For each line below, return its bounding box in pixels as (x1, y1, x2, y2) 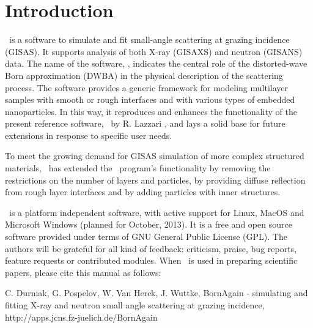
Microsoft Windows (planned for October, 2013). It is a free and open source (5, 218, 292, 231)
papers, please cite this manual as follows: (5, 266, 161, 278)
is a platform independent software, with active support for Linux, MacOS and (9, 206, 304, 218)
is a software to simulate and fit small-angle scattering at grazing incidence (9, 33, 290, 46)
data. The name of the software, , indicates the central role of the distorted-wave (5, 57, 307, 70)
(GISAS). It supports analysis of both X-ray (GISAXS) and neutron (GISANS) (5, 45, 303, 58)
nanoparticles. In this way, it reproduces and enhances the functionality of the (5, 105, 298, 117)
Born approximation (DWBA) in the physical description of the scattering (5, 69, 283, 81)
